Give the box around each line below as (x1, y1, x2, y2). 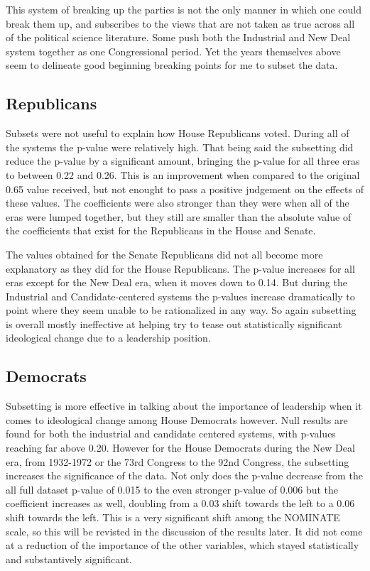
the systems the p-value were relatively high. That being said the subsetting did (6, 139, 354, 154)
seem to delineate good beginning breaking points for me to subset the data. (6, 58, 338, 72)
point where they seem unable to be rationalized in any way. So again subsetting (6, 303, 357, 317)
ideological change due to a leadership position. (6, 330, 211, 345)
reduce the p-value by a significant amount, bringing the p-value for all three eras (6, 153, 360, 168)
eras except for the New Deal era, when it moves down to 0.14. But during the (6, 275, 347, 290)
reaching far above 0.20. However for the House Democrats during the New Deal (6, 440, 355, 455)
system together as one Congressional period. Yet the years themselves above (6, 43, 341, 58)
